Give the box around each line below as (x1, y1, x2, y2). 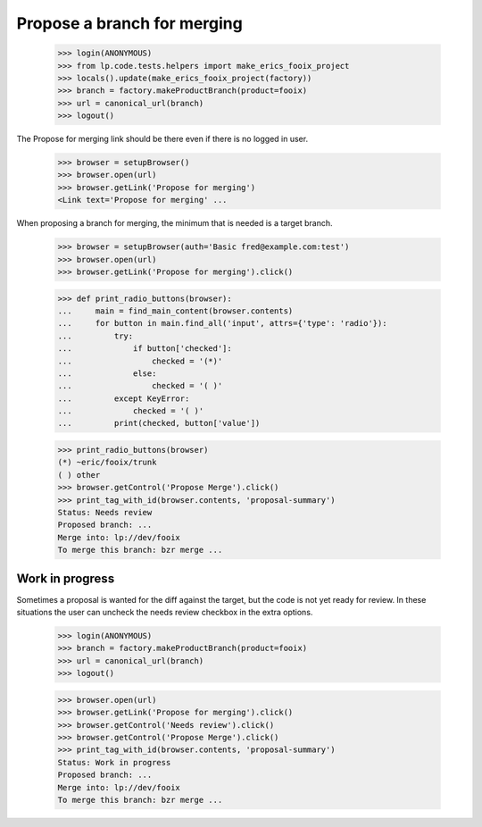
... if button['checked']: (57, 344, 232, 354)
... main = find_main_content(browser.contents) (57, 305, 294, 316)
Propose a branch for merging (16, 13, 243, 33)
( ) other (57, 470, 101, 480)
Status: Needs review (57, 507, 153, 517)
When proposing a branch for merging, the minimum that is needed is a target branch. (16, 218, 334, 229)
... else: (57, 368, 157, 379)
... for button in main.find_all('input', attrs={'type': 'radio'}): (57, 318, 387, 329)
